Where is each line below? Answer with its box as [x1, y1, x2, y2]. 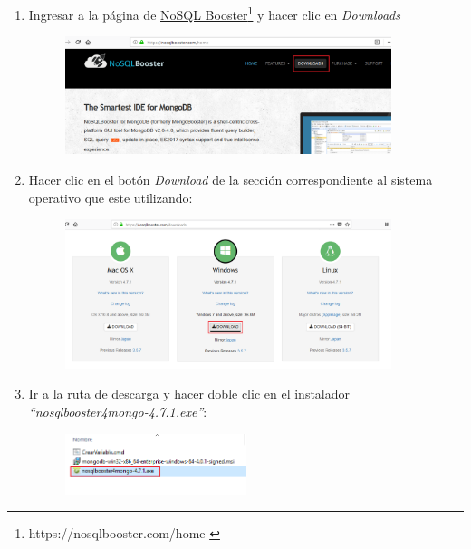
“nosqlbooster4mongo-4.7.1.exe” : [28, 401, 207, 420]
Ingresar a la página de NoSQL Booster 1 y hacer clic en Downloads [28, 3, 400, 24]
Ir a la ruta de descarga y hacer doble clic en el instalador [28, 384, 351, 403]
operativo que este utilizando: [28, 188, 193, 207]
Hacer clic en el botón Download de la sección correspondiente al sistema [28, 169, 433, 188]
